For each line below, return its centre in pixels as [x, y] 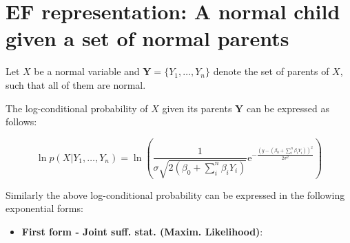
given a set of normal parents [147, 38]
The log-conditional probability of [77, 108]
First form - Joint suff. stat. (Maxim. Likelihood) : [142, 231]
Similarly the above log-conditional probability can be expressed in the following [175, 194]
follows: [21, 122]
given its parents [197, 108]
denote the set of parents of [271, 71]
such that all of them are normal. [76, 84]
